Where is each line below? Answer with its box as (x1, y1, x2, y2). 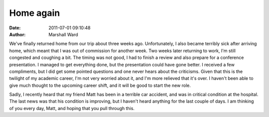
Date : (9, 25, 21, 31)
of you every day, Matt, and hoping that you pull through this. (9, 105, 134, 111)
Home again (9, 7, 60, 18)
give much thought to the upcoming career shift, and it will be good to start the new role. (9, 82, 191, 88)
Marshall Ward (48, 31, 78, 37)
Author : (9, 31, 26, 37)
